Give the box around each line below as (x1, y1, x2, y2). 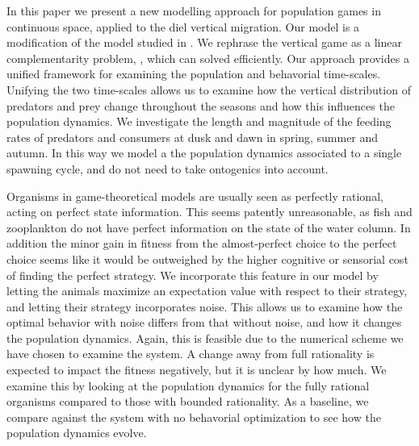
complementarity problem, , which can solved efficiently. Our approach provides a (6, 49, 409, 66)
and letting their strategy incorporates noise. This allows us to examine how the (6, 298, 403, 315)
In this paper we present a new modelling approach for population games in (6, 2, 381, 19)
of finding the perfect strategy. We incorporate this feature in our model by (6, 266, 379, 283)
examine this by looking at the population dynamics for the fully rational (6, 377, 370, 394)
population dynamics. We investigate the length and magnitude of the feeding (6, 113, 392, 130)
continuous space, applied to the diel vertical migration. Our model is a (6, 18, 360, 35)
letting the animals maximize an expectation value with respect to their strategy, (6, 282, 408, 299)
